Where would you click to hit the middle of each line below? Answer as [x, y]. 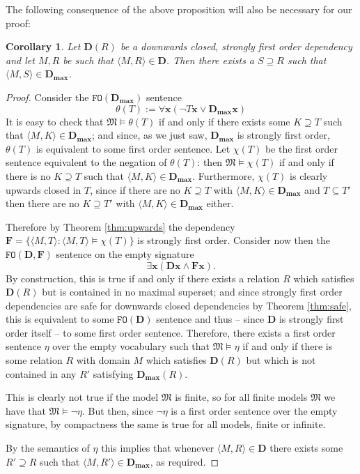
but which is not [281, 360]
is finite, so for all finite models [241, 397]
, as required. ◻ [185, 461]
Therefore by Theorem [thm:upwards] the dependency [120, 226]
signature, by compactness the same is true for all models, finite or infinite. [166, 424]
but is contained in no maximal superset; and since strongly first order [192, 292]
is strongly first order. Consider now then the [234, 240]
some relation [34, 360]
